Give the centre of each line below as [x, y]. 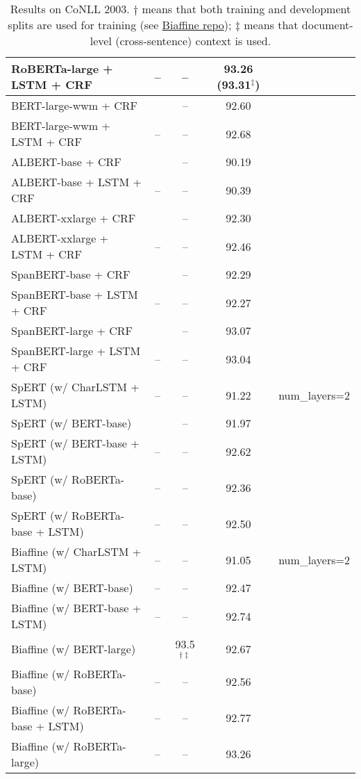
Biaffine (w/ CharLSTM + [76, 551]
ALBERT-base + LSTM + [76, 182]
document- [327, 25]
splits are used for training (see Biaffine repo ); [120, 25]
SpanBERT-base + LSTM [75, 294]
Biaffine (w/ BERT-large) [74, 648]
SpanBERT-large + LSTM [76, 351]
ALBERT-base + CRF [66, 162]
